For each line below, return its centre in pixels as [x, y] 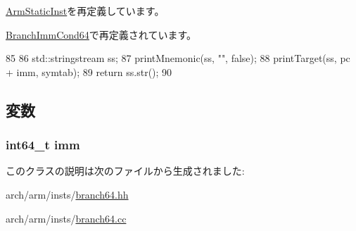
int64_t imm [43, 145]
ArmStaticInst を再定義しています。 [85, 11]
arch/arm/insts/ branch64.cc [66, 218]
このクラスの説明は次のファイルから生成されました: [125, 171]
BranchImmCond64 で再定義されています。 [101, 34]
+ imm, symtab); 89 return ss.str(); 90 [89, 71]
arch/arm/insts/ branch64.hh [67, 194]
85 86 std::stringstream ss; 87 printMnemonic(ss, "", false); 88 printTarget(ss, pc [178, 58]
